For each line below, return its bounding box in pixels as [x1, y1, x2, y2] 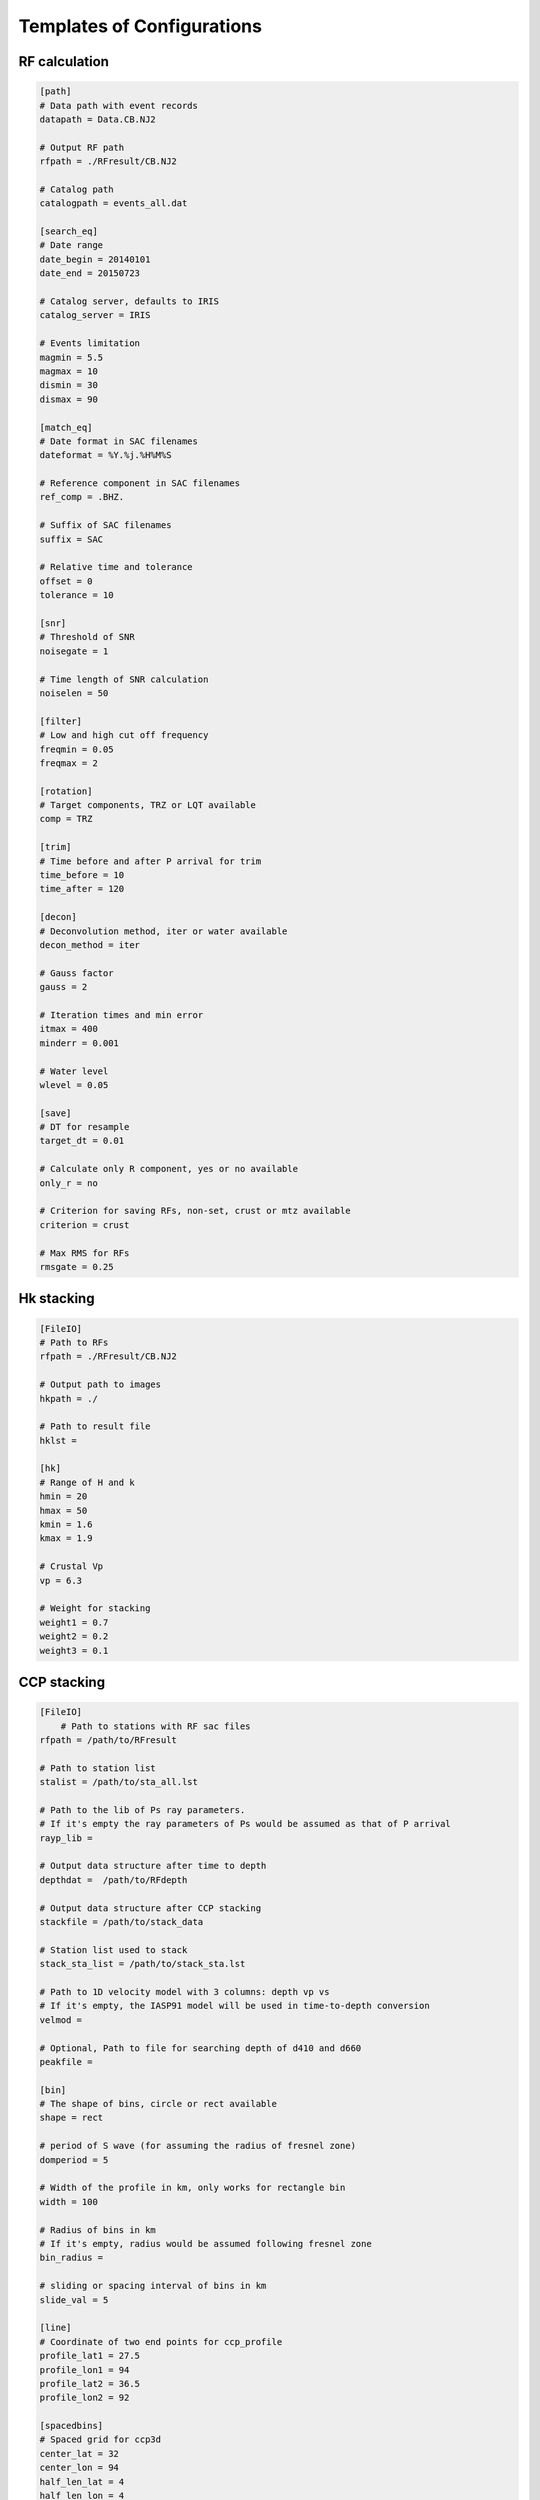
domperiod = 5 [39, 2154, 109, 2165]
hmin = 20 [39, 1491, 88, 1502]
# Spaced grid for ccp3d [39, 2434, 162, 2445]
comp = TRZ [39, 813, 93, 825]
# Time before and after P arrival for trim [39, 855, 262, 867]
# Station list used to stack [39, 1944, 188, 1955]
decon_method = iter [39, 939, 140, 950]
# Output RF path [39, 141, 125, 153]
